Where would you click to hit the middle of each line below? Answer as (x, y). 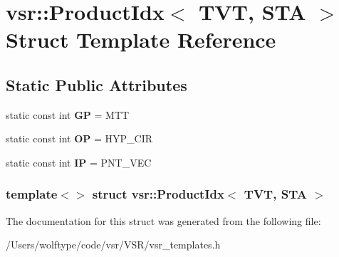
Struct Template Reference (141, 40)
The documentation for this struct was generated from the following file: (163, 220)
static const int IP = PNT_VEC (79, 162)
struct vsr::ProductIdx (158, 194)
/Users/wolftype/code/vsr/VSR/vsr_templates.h (113, 245)
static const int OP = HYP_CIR (79, 138)
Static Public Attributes (97, 84)
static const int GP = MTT (68, 114)
